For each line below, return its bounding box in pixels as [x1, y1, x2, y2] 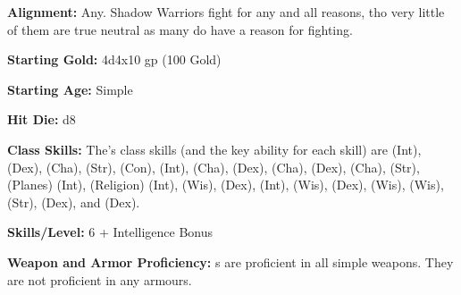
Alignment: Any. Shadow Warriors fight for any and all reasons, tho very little [7, 3, 445, 21]
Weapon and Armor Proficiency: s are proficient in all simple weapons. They [7, 252, 454, 271]
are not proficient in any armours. [7, 270, 192, 289]
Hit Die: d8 [7, 110, 76, 129]
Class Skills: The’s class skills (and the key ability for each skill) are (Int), [7, 139, 422, 158]
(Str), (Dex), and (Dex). [7, 192, 140, 211]
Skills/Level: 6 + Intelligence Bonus [7, 223, 214, 241]
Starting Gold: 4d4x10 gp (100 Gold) [7, 50, 222, 69]
